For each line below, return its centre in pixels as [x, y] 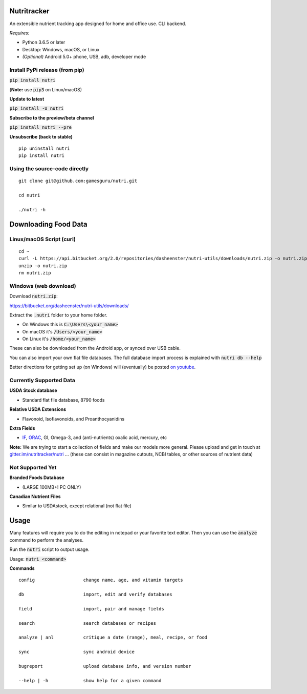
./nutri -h [32, 210]
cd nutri [29, 195]
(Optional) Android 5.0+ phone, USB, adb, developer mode [84, 57]
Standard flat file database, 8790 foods [63, 400]
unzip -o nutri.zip [43, 266]
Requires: [19, 33]
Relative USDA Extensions [38, 409]
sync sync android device [77, 652]
